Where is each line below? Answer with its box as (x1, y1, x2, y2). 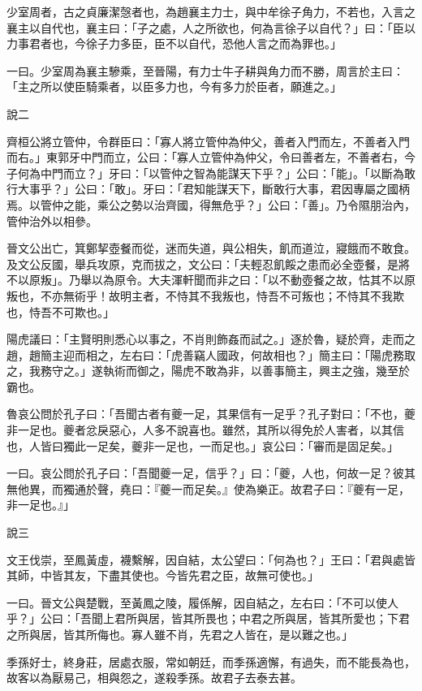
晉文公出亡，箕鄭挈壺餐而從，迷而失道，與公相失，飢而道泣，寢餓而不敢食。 (6, 240, 416, 257)
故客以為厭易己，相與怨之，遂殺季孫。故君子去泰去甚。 (6, 669, 302, 686)
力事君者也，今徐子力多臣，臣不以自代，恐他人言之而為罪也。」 (6, 35, 342, 52)
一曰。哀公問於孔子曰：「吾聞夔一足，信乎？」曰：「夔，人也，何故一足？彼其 (6, 464, 416, 482)
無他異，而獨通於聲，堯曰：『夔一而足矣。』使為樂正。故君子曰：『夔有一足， (6, 480, 410, 497)
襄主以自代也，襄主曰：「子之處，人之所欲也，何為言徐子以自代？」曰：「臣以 (6, 19, 416, 36)
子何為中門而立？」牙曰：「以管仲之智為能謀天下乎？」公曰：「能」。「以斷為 (6, 164, 404, 181)
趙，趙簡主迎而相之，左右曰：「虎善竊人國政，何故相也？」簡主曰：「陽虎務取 (6, 346, 416, 363)
